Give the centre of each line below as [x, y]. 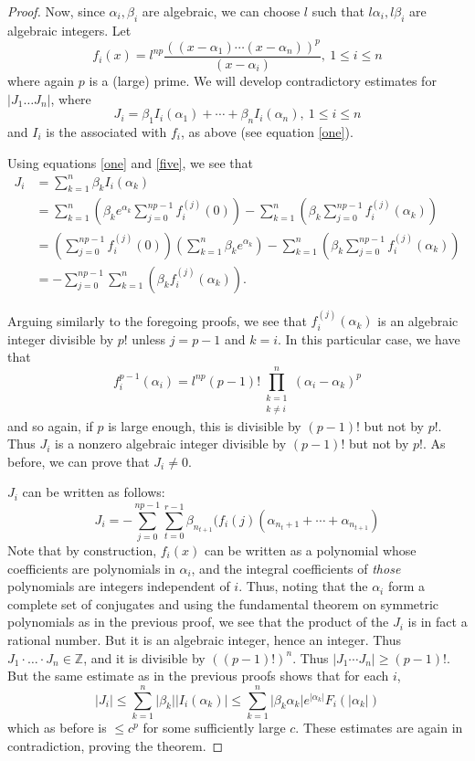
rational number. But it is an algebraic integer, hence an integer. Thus [205, 639]
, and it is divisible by [144, 657]
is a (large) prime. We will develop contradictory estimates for [263, 80]
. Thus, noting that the [303, 586]
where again [41, 80]
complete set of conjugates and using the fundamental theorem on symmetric [223, 603]
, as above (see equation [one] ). [267, 131]
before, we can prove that [79, 461]
